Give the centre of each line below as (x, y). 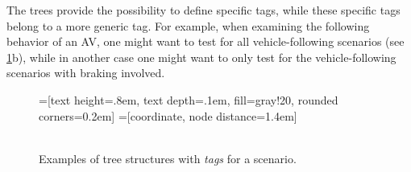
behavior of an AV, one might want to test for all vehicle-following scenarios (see (205, 41)
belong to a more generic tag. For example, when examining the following (188, 25)
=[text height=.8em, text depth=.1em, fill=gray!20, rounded (189, 99)
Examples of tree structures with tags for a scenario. (168, 158)
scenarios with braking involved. (86, 73)
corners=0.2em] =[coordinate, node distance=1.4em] (168, 115)
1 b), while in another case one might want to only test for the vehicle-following (201, 57)
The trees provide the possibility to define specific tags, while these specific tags (203, 10)
